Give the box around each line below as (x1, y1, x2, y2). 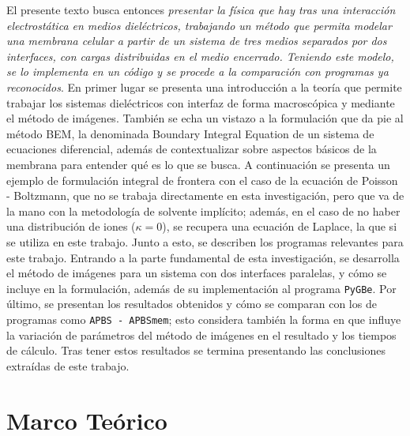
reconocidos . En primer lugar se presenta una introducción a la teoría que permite (6, 78, 402, 95)
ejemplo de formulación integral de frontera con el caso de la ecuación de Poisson (6, 171, 398, 188)
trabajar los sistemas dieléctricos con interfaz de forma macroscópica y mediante (6, 94, 395, 111)
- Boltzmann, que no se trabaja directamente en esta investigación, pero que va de (6, 187, 404, 204)
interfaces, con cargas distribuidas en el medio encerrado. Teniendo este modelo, (6, 47, 394, 64)
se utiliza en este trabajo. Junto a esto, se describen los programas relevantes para (6, 233, 404, 250)
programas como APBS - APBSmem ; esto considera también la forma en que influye (6, 310, 401, 327)
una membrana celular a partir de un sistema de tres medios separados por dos (6, 32, 387, 49)
